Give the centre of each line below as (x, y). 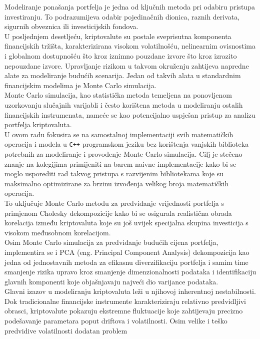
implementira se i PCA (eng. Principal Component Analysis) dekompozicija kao (127, 252)
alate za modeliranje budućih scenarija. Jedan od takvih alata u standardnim (123, 75)
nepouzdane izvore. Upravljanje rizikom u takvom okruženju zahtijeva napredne (127, 65)
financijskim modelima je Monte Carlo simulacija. (80, 85)
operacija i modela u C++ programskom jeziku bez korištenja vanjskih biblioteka (127, 144)
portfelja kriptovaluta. (38, 124)
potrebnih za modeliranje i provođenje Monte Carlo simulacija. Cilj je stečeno (123, 153)
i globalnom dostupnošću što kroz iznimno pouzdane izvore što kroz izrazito (121, 55)
